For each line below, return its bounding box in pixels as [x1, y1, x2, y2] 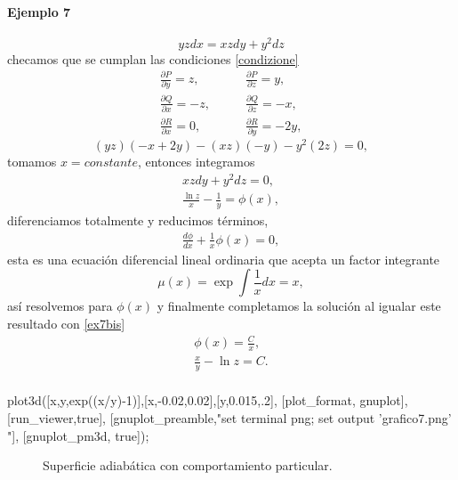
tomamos [7, 151, 57, 170]
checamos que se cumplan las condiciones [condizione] [7, 49, 299, 68]
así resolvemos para [7, 297, 113, 315]
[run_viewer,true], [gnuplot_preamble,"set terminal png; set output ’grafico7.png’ [7, 408, 452, 427]
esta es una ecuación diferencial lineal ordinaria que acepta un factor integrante [7, 249, 440, 268]
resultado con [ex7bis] [7, 313, 125, 332]
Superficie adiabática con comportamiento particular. [43, 456, 333, 475]
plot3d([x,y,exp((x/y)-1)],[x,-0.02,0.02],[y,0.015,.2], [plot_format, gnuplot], [7, 391, 408, 410]
